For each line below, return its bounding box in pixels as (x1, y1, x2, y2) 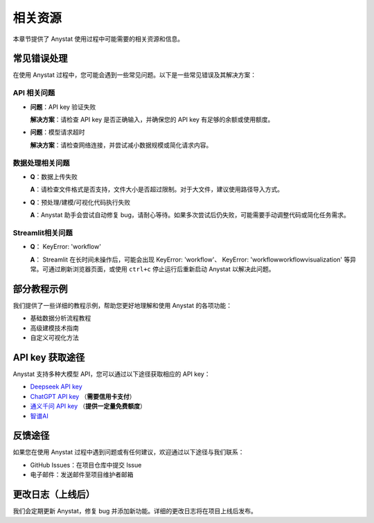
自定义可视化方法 (30, 334, 79, 342)
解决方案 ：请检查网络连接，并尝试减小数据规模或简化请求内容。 (30, 141, 213, 149)
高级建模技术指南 (30, 323, 79, 332)
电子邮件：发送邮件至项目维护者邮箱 (30, 470, 134, 479)
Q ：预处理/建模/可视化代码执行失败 (30, 198, 131, 206)
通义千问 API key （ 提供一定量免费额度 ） (30, 402, 147, 411)
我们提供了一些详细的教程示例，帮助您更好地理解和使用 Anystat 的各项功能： (12, 301, 232, 309)
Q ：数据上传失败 (30, 172, 78, 180)
